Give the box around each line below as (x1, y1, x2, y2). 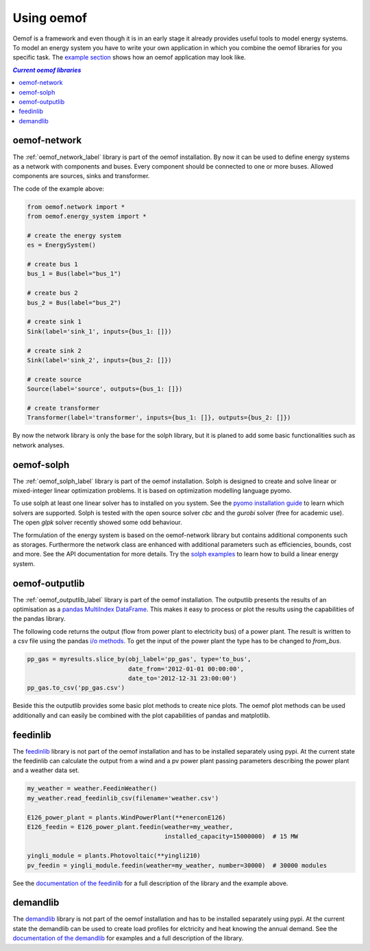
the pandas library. (12, 615, 66, 623)
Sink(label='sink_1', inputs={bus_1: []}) (27, 328, 172, 335)
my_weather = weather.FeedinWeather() (27, 785, 158, 793)
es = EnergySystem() (27, 241, 96, 249)
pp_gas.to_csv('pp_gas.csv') (27, 684, 125, 692)
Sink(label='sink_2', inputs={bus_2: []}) (27, 356, 172, 364)
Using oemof (12, 10, 88, 25)
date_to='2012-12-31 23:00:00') (127, 674, 237, 682)
